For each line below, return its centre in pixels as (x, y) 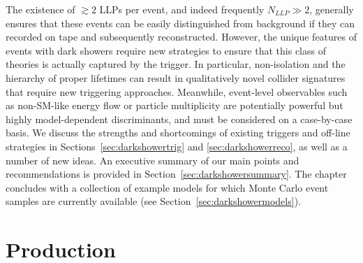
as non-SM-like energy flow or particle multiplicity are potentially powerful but (175, 105)
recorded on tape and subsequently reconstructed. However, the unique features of (181, 37)
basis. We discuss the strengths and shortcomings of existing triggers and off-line (178, 133)
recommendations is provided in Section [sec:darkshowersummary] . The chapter (176, 174)
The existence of (40, 9)
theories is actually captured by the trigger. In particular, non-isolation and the (176, 64)
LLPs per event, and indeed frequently (182, 9)
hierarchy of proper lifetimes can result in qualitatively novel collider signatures (176, 77)
